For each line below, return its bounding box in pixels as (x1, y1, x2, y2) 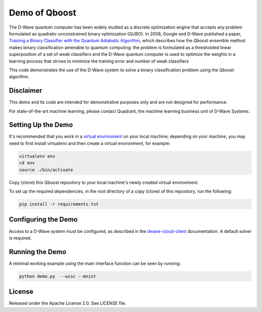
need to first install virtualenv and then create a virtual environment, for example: (9, 140, 171, 146)
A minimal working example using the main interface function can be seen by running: (9, 260, 181, 266)
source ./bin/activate (19, 167, 73, 172)
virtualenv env (19, 153, 55, 159)
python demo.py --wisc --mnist (19, 273, 97, 279)
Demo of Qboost (9, 7, 76, 18)
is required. (9, 235, 32, 241)
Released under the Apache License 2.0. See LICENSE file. (9, 300, 127, 306)
